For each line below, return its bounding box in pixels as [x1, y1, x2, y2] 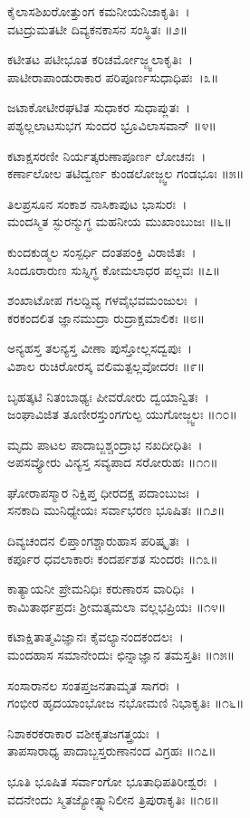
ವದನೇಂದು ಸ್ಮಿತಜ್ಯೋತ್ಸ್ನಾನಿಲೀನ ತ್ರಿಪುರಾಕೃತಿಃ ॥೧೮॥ [7, 789, 219, 808]
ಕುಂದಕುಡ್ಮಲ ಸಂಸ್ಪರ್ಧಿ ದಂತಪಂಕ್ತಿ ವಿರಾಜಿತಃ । [7, 242, 197, 261]
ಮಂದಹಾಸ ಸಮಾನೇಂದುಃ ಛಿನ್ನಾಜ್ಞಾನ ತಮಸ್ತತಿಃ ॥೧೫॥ [7, 645, 236, 664]
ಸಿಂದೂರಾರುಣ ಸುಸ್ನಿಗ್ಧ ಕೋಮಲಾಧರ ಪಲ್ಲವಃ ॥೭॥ [7, 260, 221, 279]
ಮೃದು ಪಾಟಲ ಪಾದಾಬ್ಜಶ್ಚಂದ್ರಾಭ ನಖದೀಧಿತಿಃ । [7, 434, 203, 453]
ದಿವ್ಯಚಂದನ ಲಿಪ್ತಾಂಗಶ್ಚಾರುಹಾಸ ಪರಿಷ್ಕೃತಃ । [7, 531, 190, 550]
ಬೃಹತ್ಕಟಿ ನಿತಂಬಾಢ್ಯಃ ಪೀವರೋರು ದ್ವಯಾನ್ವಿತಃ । [7, 386, 209, 405]
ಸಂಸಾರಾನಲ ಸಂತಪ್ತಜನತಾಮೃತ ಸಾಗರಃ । [7, 675, 180, 694]
